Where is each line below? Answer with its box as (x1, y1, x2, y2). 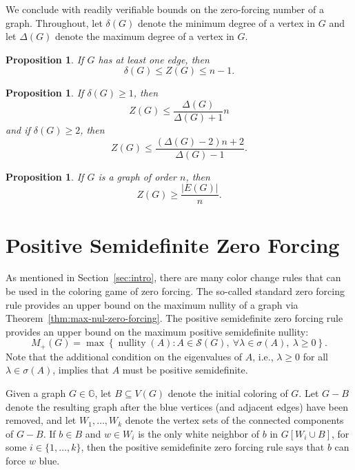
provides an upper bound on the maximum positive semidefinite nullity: (6, 324, 309, 338)
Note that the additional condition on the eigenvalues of (6, 349, 243, 363)
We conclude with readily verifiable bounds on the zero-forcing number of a (6, 2, 324, 16)
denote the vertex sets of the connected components (125, 413, 344, 427)
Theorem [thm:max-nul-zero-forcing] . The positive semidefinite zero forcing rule (6, 311, 343, 325)
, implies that (52, 362, 109, 377)
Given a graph (6, 386, 66, 400)
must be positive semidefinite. (122, 362, 248, 377)
